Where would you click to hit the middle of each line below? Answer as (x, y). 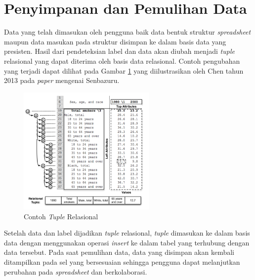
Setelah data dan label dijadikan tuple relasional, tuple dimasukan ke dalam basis (127, 233)
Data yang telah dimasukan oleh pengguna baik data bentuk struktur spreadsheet (127, 32)
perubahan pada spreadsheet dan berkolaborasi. (76, 271)
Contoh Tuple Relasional (61, 216)
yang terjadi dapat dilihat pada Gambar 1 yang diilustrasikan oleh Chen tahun (124, 70)
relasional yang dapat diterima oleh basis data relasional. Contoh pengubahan (122, 60)
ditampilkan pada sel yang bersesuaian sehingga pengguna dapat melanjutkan (122, 261)
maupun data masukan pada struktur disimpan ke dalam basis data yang (115, 41)
